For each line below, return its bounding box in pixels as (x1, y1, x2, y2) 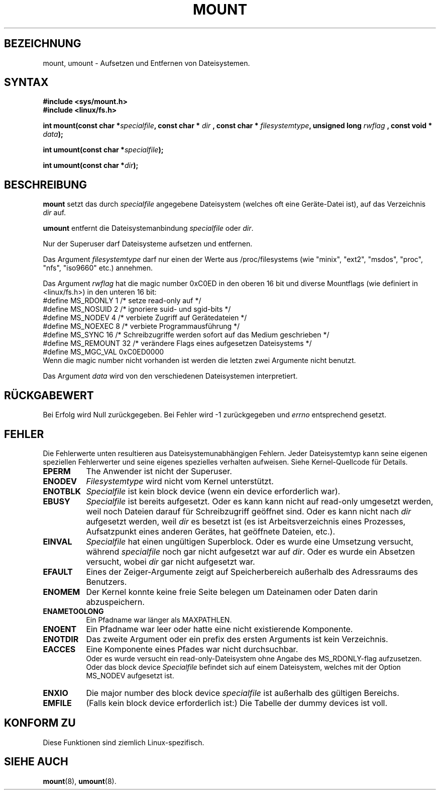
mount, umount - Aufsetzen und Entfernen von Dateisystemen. (43, 58, 250, 67)
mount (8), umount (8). (43, 776, 117, 785)
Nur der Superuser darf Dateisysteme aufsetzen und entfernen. (43, 239, 253, 248)
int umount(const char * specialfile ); (43, 145, 164, 154)
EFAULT (43, 566, 73, 577)
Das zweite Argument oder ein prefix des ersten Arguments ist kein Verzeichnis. (86, 634, 388, 644)
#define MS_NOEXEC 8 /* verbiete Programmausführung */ (43, 322, 240, 331)
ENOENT (43, 624, 77, 634)
